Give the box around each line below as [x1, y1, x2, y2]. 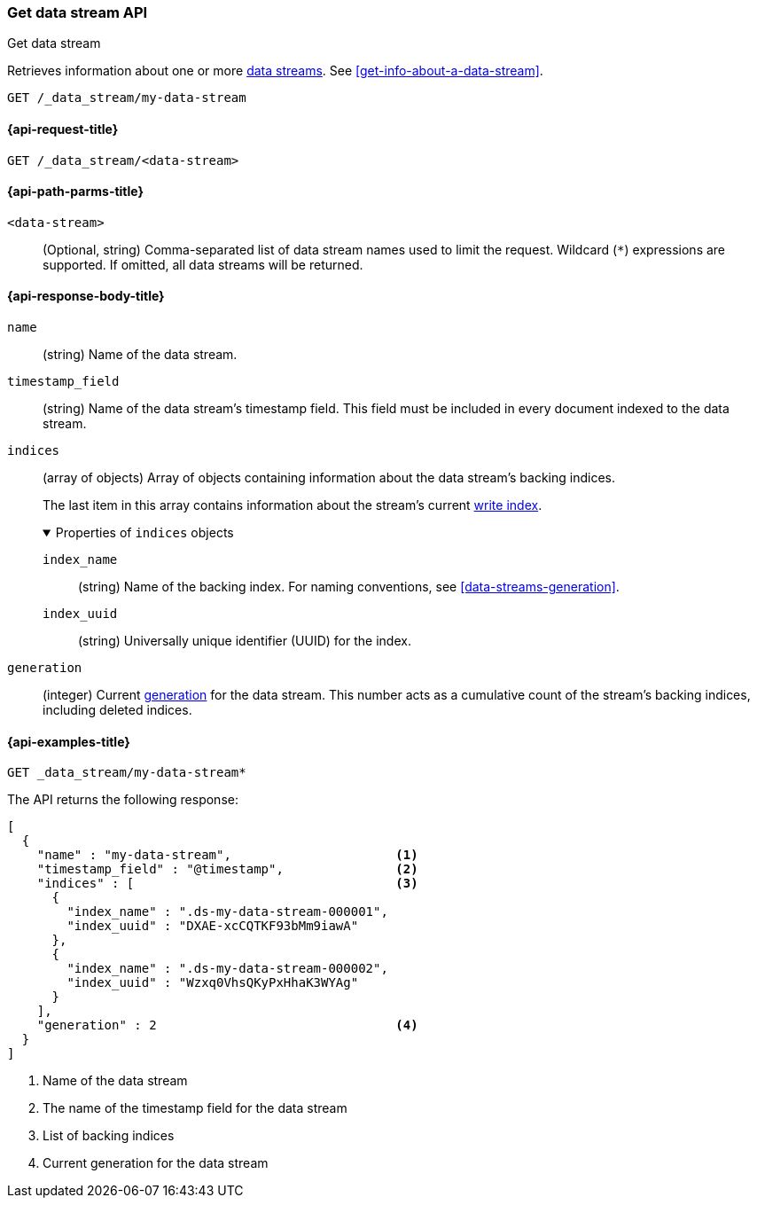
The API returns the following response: [7, 792, 238, 808]
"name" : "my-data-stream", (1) [36, 848, 418, 863]
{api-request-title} [7, 121, 119, 137]
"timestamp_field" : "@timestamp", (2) [36, 862, 418, 877]
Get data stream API [7, 4, 148, 21]
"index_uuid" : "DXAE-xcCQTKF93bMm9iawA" [66, 919, 359, 934]
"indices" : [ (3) [36, 876, 418, 891]
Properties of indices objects [55, 525, 234, 541]
